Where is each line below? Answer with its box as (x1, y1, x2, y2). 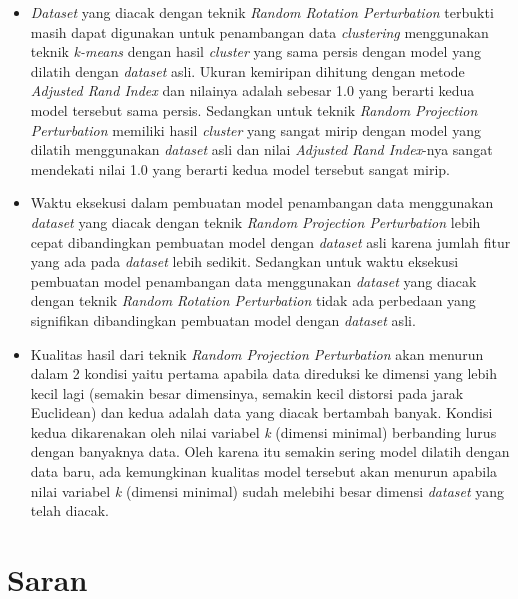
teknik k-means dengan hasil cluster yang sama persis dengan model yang (30, 41, 481, 62)
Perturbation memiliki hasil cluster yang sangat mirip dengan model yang (30, 119, 481, 140)
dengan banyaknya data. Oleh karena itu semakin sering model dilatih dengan (30, 441, 510, 462)
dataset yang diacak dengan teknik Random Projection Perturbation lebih (30, 211, 481, 232)
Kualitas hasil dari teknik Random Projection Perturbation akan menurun (30, 343, 484, 364)
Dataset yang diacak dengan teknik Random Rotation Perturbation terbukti (30, 2, 494, 22)
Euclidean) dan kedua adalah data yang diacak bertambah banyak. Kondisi (30, 402, 493, 423)
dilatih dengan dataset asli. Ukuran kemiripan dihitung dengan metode (30, 60, 465, 81)
